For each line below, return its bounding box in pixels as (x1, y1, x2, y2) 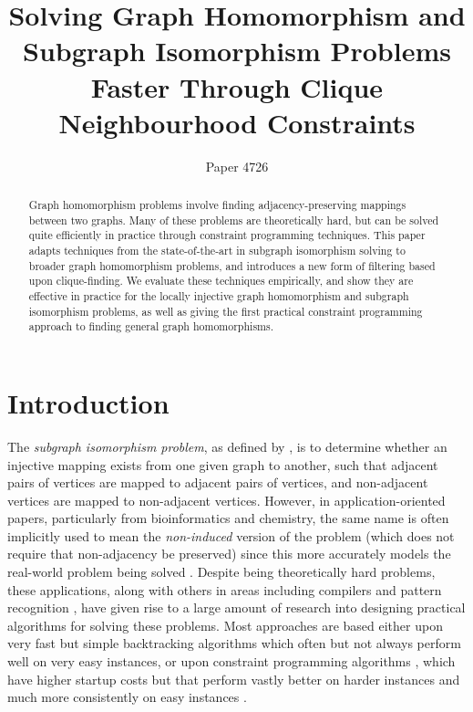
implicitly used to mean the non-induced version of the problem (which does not (7, 526, 455, 545)
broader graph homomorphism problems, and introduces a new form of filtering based (28, 257, 436, 273)
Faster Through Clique (90, 68, 384, 105)
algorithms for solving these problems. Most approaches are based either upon (7, 615, 443, 634)
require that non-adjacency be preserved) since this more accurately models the (7, 544, 451, 563)
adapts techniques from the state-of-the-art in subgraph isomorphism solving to (28, 243, 406, 258)
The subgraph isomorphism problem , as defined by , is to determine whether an (7, 436, 447, 455)
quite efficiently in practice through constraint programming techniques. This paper (28, 227, 426, 243)
